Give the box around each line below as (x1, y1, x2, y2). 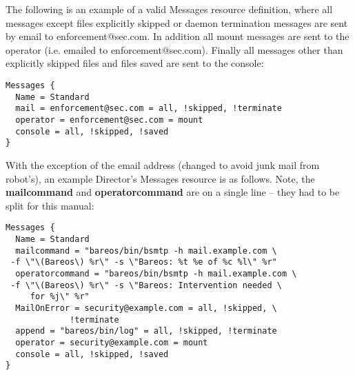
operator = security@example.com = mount (15, 337, 208, 347)
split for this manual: (6, 198, 94, 212)
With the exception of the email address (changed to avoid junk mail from (6, 157, 320, 172)
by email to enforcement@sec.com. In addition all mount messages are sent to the (6, 29, 349, 43)
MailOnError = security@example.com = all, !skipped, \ (15, 303, 277, 313)
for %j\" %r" (30, 292, 90, 302)
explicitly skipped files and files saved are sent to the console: (6, 56, 264, 70)
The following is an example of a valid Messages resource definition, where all (6, 2, 333, 16)
